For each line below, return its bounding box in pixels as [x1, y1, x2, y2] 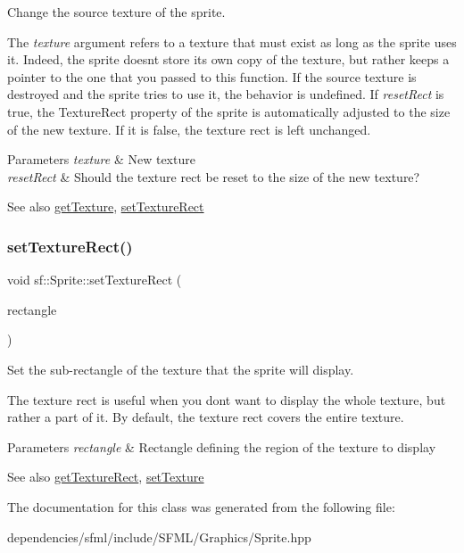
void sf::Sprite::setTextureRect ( [7, 270, 182, 289]
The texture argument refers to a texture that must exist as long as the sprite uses [7, 32, 457, 51]
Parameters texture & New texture [7, 150, 195, 169]
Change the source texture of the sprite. [7, 3, 226, 21]
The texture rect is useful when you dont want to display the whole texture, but [7, 390, 446, 409]
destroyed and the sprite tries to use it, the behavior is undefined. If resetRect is [7, 85, 444, 103]
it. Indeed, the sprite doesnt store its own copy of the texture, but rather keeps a [7, 50, 450, 69]
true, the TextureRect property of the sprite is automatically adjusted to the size [7, 102, 451, 120]
